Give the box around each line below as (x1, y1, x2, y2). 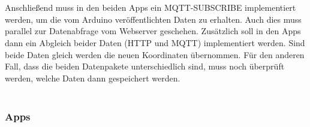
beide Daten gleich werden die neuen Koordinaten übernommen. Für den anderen (5, 48, 305, 61)
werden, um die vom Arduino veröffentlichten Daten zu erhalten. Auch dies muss (5, 13, 302, 25)
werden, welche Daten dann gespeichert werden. (5, 71, 180, 84)
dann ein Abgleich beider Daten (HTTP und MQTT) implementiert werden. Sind (5, 36, 305, 49)
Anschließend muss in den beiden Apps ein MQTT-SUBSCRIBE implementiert (5, 1, 296, 14)
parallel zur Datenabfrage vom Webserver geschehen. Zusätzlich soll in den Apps (5, 25, 301, 37)
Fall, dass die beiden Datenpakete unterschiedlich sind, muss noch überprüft (5, 60, 285, 72)
